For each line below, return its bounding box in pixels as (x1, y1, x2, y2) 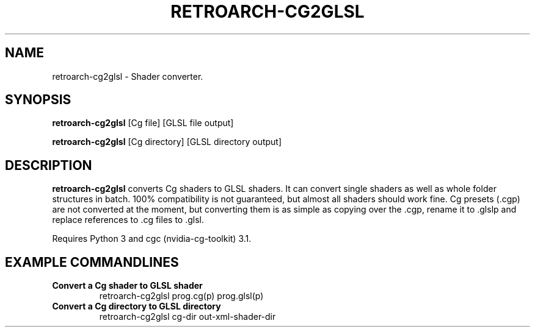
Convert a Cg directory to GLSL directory (52, 301, 221, 312)
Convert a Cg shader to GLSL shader (52, 280, 203, 291)
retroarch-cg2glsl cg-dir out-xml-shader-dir (99, 311, 276, 322)
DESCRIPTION (5, 157, 92, 173)
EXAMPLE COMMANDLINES (5, 254, 179, 270)
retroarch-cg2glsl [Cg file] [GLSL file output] (52, 118, 234, 129)
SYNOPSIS (5, 92, 71, 108)
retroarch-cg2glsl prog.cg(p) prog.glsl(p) (99, 291, 264, 302)
